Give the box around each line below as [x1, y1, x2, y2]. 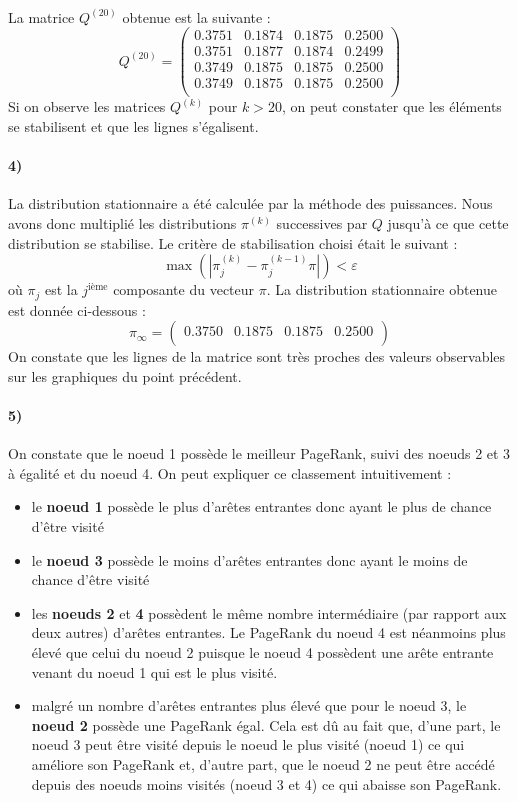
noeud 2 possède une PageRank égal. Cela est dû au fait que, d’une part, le [31, 714, 501, 735]
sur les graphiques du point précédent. [8, 365, 242, 386]
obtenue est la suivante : [122, 6, 271, 27]
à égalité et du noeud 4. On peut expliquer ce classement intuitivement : [8, 462, 452, 483]
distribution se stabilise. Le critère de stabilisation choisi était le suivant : [8, 232, 458, 253]
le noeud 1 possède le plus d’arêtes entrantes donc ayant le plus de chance [31, 496, 492, 517]
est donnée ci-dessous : [8, 299, 146, 320]
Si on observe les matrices [8, 96, 166, 117]
